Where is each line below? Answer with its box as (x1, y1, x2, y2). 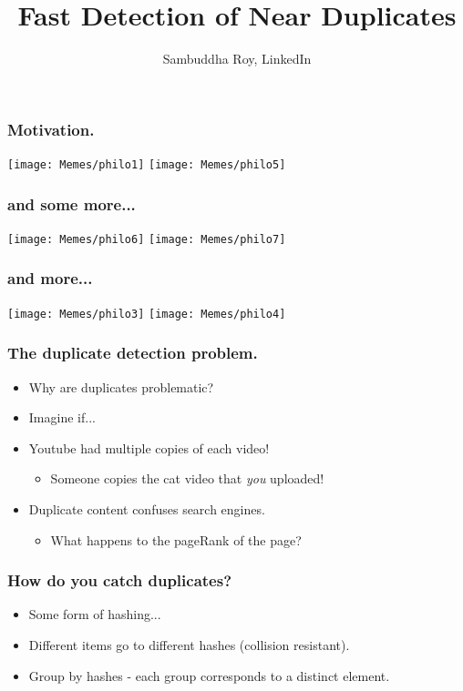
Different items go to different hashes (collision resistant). (28, 635, 350, 655)
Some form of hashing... (28, 605, 161, 624)
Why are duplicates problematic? (28, 377, 214, 396)
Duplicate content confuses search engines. (28, 500, 265, 519)
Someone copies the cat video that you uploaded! (50, 469, 324, 488)
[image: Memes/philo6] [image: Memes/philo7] (7, 232, 286, 246)
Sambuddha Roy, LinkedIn (162, 49, 312, 68)
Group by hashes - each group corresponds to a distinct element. (28, 666, 390, 685)
